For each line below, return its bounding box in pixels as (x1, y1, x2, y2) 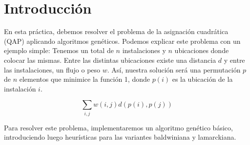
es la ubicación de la (172, 74, 233, 84)
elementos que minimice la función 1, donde (19, 74, 150, 84)
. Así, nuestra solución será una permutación (107, 64, 241, 74)
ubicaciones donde (174, 45, 229, 55)
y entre (224, 54, 245, 65)
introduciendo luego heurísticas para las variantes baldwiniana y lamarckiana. (4, 132, 236, 142)
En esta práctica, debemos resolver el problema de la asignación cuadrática (4, 26, 229, 36)
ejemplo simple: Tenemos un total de (4, 45, 114, 55)
